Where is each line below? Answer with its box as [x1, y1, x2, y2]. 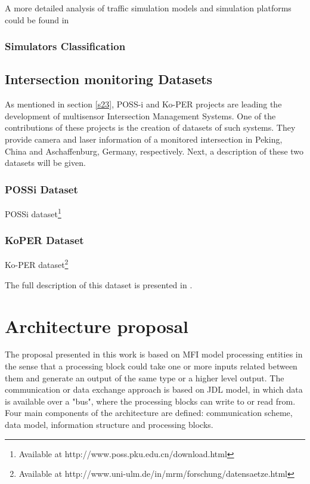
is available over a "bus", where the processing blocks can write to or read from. [5, 394, 296, 407]
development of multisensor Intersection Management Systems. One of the [5, 109, 276, 122]
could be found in [5, 13, 69, 26]
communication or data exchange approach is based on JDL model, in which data [5, 383, 303, 396]
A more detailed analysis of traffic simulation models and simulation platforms [5, 2, 292, 14]
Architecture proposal [5, 313, 189, 338]
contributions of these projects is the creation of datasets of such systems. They [5, 121, 296, 134]
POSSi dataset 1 [5, 206, 61, 220]
